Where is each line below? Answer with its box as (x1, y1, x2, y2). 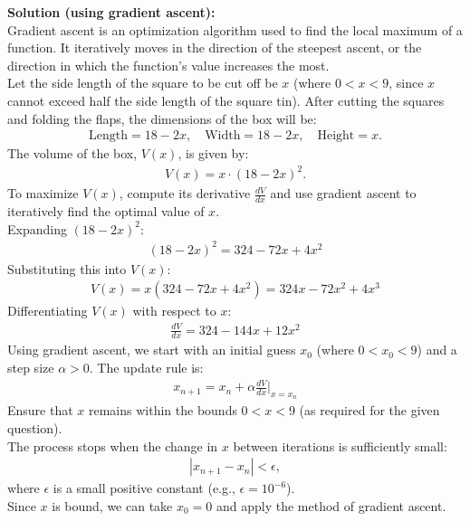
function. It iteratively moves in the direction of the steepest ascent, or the (7, 38, 422, 57)
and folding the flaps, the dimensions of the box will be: (7, 109, 317, 128)
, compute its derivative (119, 184, 251, 203)
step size (7, 358, 54, 377)
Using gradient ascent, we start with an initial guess (7, 340, 296, 359)
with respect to (132, 301, 216, 320)
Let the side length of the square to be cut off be (7, 73, 278, 92)
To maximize (7, 184, 79, 203)
